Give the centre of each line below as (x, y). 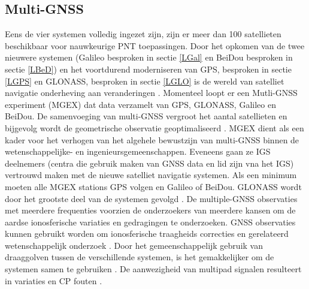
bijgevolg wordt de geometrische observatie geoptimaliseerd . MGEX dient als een (154, 127)
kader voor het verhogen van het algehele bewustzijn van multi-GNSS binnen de (152, 139)
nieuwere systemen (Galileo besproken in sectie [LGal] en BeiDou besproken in (149, 57)
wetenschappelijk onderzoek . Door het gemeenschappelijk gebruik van (134, 245)
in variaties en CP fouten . (54, 280)
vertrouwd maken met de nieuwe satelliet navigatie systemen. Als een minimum (151, 175)
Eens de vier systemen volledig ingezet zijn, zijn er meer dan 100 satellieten (143, 34)
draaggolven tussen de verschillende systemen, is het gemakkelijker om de (140, 257)
